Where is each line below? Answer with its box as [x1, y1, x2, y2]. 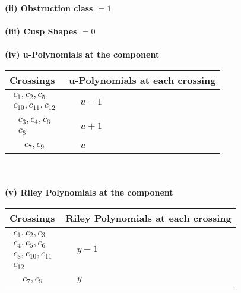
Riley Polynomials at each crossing [65, 211, 232, 225]
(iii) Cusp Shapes [5, 25, 77, 37]
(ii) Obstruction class [5, 2, 93, 14]
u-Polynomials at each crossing [69, 73, 216, 87]
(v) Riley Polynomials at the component [5, 186, 173, 199]
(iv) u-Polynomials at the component [5, 48, 160, 61]
